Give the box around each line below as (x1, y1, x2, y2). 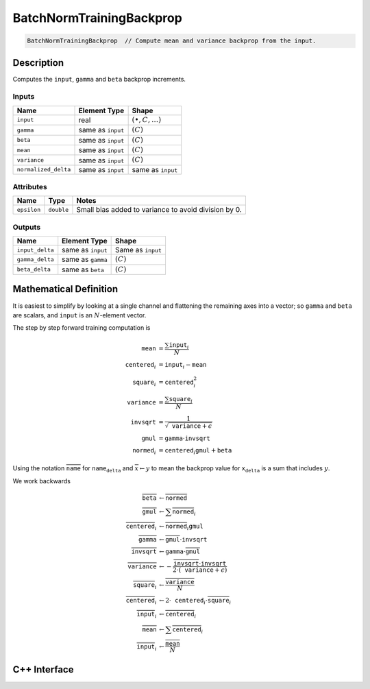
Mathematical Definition (12, 283, 119, 295)
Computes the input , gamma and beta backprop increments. (12, 75, 186, 83)
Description (12, 57, 64, 69)
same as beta (62, 265, 104, 274)
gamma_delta (16, 256, 54, 263)
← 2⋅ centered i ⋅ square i (158, 596, 232, 606)
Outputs (12, 222, 41, 232)
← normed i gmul (158, 522, 203, 531)
